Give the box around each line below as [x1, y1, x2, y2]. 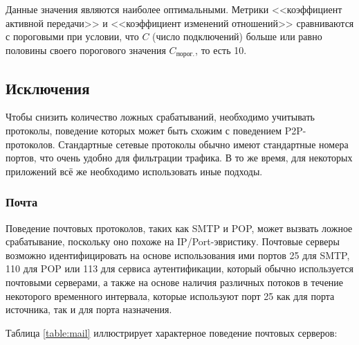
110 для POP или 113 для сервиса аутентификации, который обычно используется [6, 261, 354, 276]
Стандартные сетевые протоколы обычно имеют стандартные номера [58, 136, 349, 151]
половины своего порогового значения [6, 42, 166, 57]
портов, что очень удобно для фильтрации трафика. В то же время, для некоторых [6, 150, 353, 165]
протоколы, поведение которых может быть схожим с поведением [6, 123, 282, 138]
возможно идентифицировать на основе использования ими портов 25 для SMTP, [6, 247, 350, 262]
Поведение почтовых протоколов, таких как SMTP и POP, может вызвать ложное [6, 220, 353, 235]
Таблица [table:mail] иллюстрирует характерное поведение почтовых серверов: [6, 325, 338, 339]
